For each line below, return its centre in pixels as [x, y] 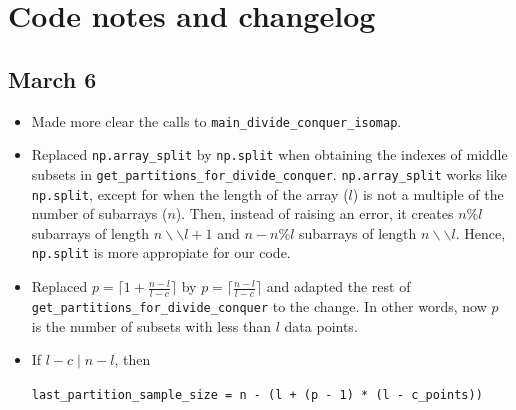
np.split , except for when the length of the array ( [190, 193]
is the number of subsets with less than [151, 325]
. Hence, [480, 232]
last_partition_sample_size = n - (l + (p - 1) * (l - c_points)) [257, 394]
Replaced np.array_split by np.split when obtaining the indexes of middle [269, 154]
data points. [321, 325]
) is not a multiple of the [428, 193]
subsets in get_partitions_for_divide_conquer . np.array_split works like [269, 173]
